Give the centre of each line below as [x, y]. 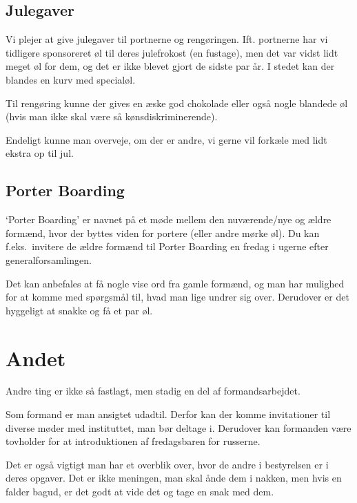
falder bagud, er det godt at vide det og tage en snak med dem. [140, 491]
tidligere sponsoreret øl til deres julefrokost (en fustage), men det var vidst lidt [172, 52]
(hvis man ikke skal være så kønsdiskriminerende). [112, 116]
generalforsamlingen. [49, 259]
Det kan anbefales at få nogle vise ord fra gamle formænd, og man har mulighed [175, 283]
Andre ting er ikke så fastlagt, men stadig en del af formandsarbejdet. [153, 391]
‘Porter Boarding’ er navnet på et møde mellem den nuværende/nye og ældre [169, 219]
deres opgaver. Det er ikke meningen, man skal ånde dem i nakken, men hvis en [174, 478]
